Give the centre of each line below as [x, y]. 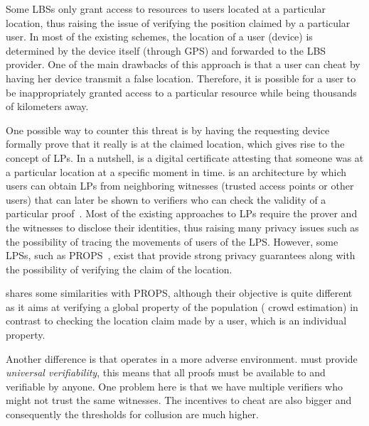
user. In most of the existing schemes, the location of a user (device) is [159, 37]
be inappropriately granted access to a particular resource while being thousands [181, 92]
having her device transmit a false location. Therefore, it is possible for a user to [181, 78]
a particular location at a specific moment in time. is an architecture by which [176, 171]
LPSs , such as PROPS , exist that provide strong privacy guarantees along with [181, 255]
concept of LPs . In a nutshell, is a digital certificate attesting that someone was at [185, 157]
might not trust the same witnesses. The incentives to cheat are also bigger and [179, 400]
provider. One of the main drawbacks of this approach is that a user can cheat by [183, 64]
